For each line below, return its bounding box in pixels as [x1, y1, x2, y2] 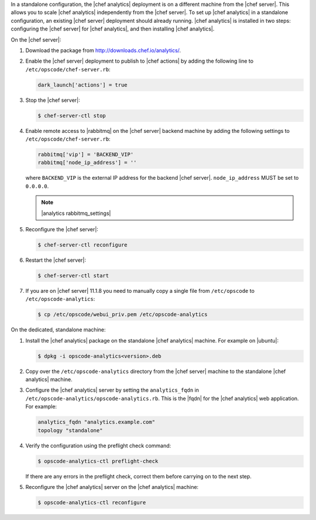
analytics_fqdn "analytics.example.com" [37, 419, 155, 426]
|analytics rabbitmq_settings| [41, 210, 111, 217]
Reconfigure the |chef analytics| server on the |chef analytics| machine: [25, 483, 199, 490]
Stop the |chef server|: [25, 97, 80, 104]
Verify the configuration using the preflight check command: [25, 442, 171, 449]
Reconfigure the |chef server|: [25, 225, 99, 232]
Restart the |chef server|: [25, 256, 87, 264]
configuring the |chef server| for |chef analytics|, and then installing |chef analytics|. [11, 25, 215, 32]
